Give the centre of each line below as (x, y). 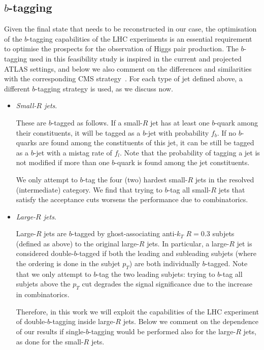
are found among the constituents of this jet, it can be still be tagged (147, 142)
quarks (26, 142)
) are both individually (164, 263)
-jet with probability (177, 132)
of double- (31, 321)
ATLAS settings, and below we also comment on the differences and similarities (128, 68)
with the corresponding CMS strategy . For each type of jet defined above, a (123, 78)
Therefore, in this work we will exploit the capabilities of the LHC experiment (137, 311)
